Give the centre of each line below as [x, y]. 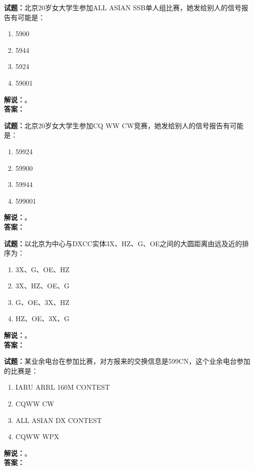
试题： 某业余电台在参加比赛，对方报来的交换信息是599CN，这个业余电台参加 [127, 361]
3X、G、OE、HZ [42, 269]
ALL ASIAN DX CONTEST [58, 420]
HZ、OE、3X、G [42, 318]
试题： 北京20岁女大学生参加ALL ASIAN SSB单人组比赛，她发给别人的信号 [123, 7]
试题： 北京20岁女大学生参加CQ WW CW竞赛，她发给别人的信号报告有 [117, 125]
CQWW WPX [37, 436]
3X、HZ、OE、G [42, 286]
